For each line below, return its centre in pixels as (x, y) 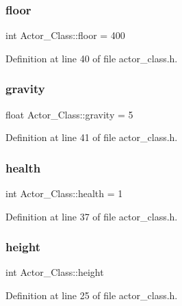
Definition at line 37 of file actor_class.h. (92, 216)
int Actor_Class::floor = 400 (65, 35)
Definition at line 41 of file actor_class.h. (92, 137)
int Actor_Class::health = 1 (64, 193)
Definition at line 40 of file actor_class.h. (92, 58)
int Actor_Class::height (55, 272)
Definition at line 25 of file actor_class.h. (92, 295)
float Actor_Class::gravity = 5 (69, 114)
